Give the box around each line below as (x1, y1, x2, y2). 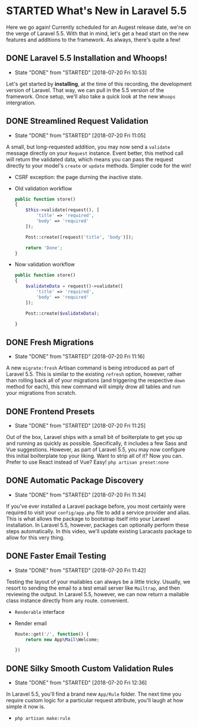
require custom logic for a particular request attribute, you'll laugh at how (6, 697, 184, 704)
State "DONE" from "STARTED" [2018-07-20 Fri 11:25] (14, 422, 146, 429)
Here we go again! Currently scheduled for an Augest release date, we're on (6, 24, 192, 31)
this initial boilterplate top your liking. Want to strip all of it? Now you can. (6, 452, 183, 460)
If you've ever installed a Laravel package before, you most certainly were (6, 503, 186, 510)
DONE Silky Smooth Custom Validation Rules (6, 663, 174, 673)
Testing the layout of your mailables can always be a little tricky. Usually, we (6, 578, 190, 585)
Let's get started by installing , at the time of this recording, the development (6, 80, 192, 87)
